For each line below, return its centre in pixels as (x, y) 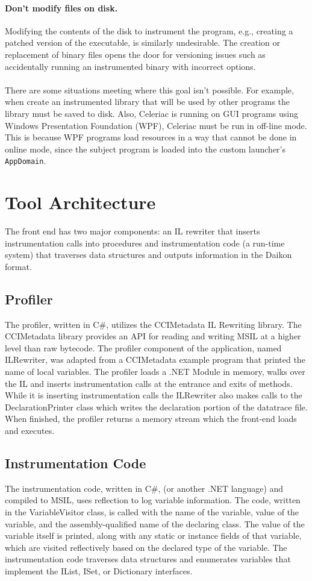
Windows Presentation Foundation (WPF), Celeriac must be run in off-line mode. (156, 125)
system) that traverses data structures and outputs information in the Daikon (148, 255)
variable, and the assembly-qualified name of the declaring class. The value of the (155, 523)
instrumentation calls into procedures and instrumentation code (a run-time (145, 243)
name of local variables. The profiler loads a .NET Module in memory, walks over (155, 372)
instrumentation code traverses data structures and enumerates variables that (148, 559)
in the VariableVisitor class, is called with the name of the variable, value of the (152, 512)
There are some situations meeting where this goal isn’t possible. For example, (149, 90)
